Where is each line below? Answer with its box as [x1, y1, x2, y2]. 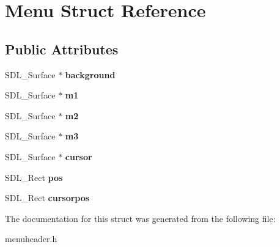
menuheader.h [5, 232, 57, 245]
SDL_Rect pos [5, 171, 63, 183]
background [65, 68, 116, 81]
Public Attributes [5, 39, 119, 58]
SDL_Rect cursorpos [5, 191, 90, 204]
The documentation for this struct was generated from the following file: [5, 212, 276, 224]
